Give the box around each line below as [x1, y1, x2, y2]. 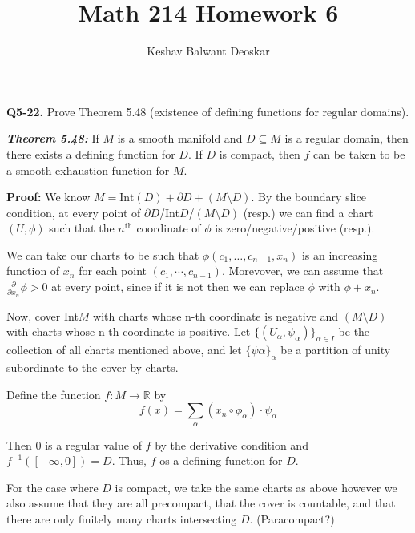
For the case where [6, 478, 99, 495]
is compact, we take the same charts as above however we [115, 478, 397, 495]
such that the [49, 220, 115, 236]
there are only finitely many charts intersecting [6, 510, 237, 527]
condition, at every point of [6, 204, 141, 220]
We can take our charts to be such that [6, 246, 199, 263]
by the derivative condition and [155, 436, 308, 453]
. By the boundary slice [251, 188, 366, 205]
